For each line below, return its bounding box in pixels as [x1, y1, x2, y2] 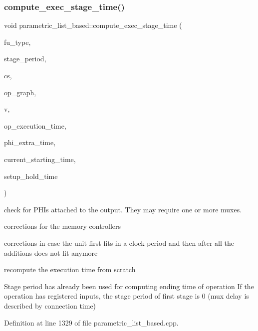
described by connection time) [4, 300, 96, 311]
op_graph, [4, 87, 36, 97]
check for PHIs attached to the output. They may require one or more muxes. [4, 204, 242, 214]
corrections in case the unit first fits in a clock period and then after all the [4, 237, 234, 248]
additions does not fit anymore [4, 247, 98, 258]
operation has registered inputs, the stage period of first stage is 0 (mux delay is [4, 291, 249, 301]
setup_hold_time [4, 170, 58, 181]
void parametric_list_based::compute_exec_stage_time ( [4, 20, 182, 30]
